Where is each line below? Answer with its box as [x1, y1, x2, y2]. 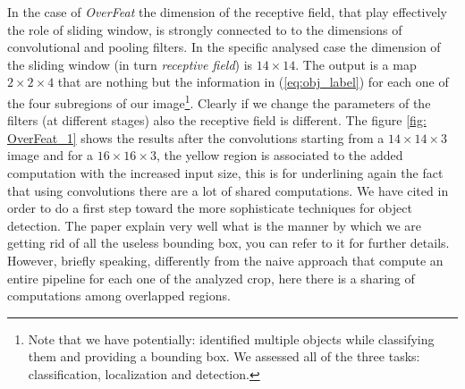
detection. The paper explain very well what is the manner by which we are [7, 216, 421, 234]
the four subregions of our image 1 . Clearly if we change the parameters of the [7, 90, 431, 112]
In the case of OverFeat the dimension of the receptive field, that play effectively [7, 3, 448, 21]
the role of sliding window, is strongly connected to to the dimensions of [7, 20, 402, 38]
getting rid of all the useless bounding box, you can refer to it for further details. [7, 233, 450, 252]
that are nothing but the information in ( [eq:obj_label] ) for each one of [57, 72, 449, 91]
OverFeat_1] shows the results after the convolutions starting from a [7, 128, 385, 147]
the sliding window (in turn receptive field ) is [7, 55, 253, 73]
